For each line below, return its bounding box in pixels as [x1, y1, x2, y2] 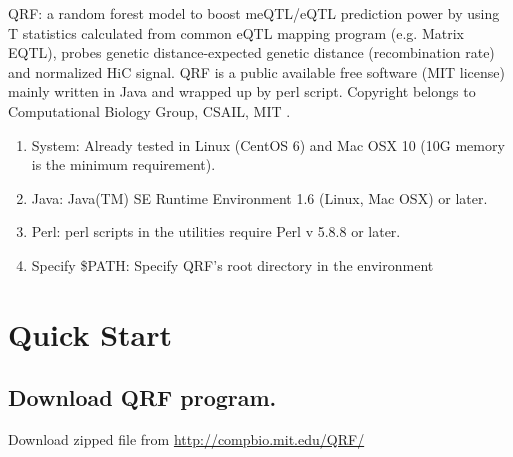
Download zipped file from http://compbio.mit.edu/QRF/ [8, 429, 365, 450]
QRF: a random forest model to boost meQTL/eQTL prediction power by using [8, 3, 500, 23]
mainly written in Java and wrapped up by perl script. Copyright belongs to [8, 81, 476, 102]
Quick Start [8, 313, 172, 354]
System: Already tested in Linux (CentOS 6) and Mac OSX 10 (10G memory [31, 134, 505, 155]
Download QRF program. [8, 382, 277, 413]
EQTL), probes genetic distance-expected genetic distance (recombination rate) [8, 42, 495, 63]
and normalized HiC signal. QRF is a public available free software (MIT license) [8, 61, 506, 82]
